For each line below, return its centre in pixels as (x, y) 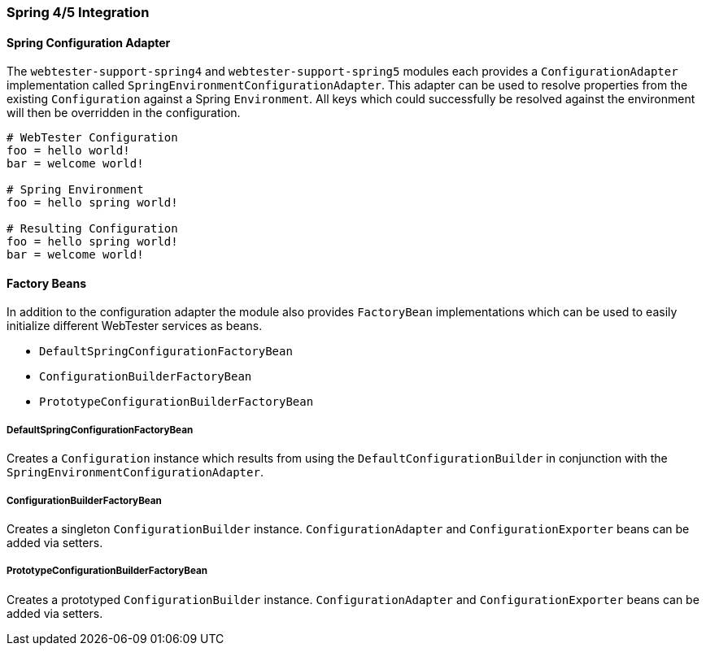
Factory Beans (47, 283)
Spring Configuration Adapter (89, 42)
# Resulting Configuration (92, 229)
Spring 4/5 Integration (78, 12)
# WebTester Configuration (92, 138)
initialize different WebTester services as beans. (135, 326)
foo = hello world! (68, 151)
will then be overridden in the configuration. (124, 113)
